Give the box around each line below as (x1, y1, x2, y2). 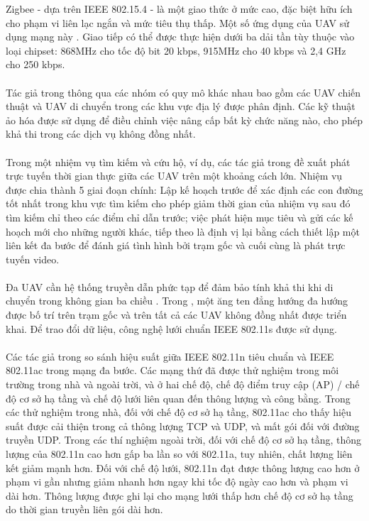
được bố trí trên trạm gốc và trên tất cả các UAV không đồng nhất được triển (6, 307, 347, 322)
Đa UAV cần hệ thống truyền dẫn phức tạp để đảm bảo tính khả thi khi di (6, 279, 334, 294)
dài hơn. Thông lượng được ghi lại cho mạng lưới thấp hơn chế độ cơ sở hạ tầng (6, 488, 353, 503)
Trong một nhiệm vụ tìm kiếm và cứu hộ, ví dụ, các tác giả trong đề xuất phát (6, 154, 351, 169)
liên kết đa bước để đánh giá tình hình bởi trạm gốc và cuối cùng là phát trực (6, 238, 346, 253)
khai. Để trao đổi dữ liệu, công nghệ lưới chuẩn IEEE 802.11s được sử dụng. (6, 321, 337, 336)
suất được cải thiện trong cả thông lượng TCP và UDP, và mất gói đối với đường (6, 418, 360, 433)
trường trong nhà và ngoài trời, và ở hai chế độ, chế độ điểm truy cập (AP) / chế (6, 377, 360, 392)
